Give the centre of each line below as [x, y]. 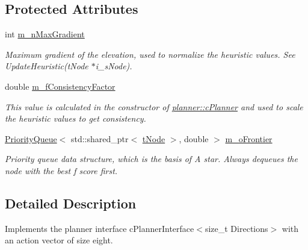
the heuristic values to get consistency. [75, 118]
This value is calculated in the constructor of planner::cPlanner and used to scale [154, 106]
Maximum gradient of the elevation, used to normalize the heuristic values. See [150, 54]
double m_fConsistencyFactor [60, 86]
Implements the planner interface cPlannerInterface [100, 228]
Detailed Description [71, 203]
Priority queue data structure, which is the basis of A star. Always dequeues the [151, 159]
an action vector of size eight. [59, 240]
